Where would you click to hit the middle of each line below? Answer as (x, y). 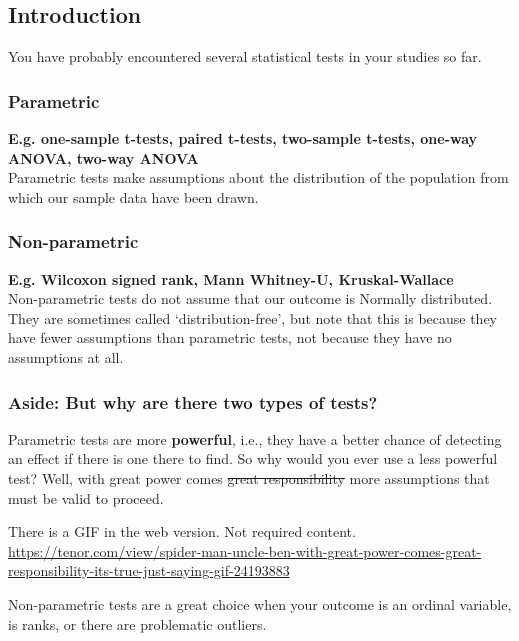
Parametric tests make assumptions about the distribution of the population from (258, 177)
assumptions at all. (66, 356)
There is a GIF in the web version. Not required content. (182, 531)
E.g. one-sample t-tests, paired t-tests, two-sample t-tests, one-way (243, 138)
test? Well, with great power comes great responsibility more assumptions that (249, 477)
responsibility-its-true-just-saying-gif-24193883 (149, 570)
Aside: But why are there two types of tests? (193, 401)
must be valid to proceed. (86, 497)
